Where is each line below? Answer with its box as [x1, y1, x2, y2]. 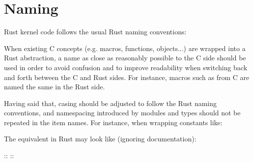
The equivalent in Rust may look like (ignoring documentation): [4, 134, 197, 144]
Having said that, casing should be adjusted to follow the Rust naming [4, 98, 217, 108]
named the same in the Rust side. [4, 81, 105, 92]
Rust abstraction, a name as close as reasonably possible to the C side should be [4, 53, 246, 63]
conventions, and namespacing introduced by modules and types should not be [4, 108, 241, 118]
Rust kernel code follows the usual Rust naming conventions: [4, 27, 187, 37]
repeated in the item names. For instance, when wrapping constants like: [4, 117, 223, 127]
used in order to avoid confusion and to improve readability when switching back [4, 62, 248, 72]
